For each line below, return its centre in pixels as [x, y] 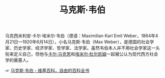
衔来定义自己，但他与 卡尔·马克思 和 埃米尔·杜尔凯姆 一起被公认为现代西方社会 [82, 54]
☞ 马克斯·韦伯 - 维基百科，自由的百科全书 [47, 71]
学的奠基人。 [18, 60]
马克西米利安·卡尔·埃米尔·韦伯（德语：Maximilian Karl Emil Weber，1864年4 [82, 36]
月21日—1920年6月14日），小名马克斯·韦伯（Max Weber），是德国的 [73, 42]
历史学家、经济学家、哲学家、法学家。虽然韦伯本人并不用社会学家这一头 [87, 48]
